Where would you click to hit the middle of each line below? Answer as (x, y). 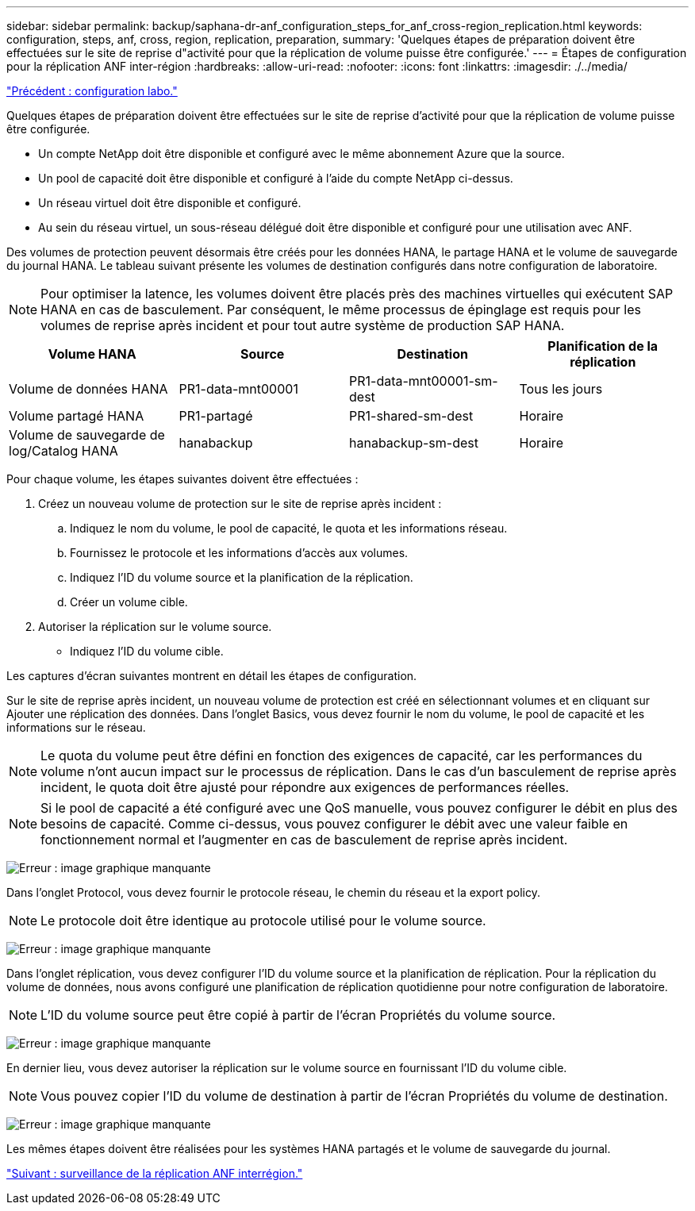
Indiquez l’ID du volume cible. (147, 651)
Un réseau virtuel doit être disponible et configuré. (170, 203)
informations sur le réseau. (76, 727)
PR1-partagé (216, 416)
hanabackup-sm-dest (414, 443)
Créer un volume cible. (129, 602)
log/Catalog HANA (63, 451)
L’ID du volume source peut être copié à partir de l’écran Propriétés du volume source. (298, 1015)
